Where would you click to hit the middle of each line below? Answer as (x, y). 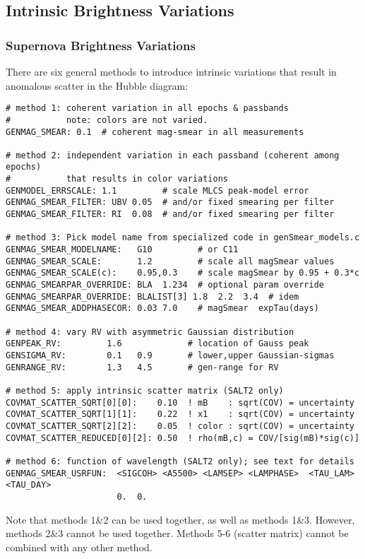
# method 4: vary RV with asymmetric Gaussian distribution (150, 332)
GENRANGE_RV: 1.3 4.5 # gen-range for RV (142, 367)
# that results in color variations (117, 179)
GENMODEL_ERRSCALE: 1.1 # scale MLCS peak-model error (157, 190)
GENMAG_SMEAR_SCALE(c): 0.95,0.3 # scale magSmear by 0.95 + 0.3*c (183, 273)
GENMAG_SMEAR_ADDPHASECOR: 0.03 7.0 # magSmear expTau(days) (162, 308)
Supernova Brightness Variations (101, 45)
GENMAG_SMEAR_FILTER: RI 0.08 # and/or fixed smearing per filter (170, 214)
